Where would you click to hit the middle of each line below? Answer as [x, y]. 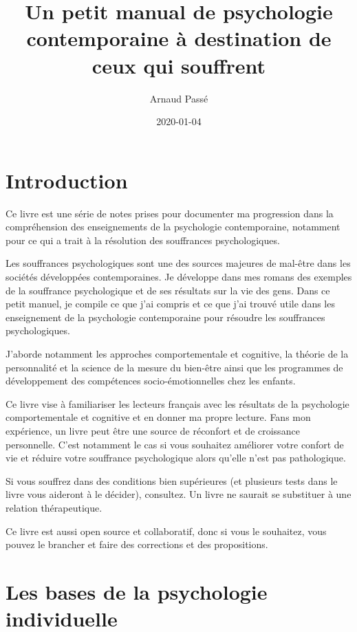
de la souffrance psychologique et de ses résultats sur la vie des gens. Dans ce [168, 290]
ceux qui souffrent [179, 65]
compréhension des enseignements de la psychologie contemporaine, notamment [173, 227]
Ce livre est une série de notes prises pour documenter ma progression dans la [170, 213]
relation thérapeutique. [54, 507]
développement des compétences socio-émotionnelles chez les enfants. [151, 381]
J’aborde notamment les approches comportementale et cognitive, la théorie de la [177, 353]
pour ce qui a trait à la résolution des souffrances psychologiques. [143, 240]
